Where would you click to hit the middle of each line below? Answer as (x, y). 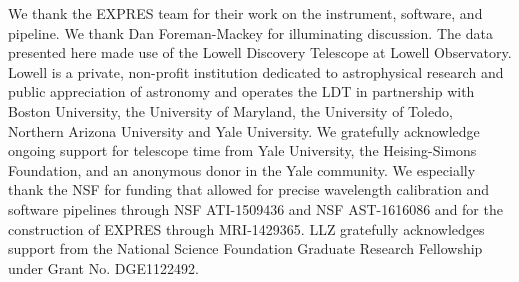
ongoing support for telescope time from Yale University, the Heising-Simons (242, 150)
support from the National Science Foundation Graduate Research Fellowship (245, 248)
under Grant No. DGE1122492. (103, 267)
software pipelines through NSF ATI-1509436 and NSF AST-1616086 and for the (255, 208)
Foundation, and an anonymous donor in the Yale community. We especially (242, 169)
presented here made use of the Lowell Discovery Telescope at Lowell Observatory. (260, 52)
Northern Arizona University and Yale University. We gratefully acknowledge (244, 130)
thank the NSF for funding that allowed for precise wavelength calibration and (249, 189)
